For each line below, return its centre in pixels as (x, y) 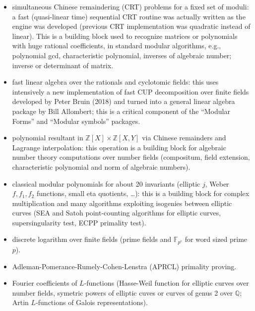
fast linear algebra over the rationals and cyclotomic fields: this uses (115, 82)
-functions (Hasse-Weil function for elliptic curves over (166, 283)
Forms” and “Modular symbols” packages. (76, 121)
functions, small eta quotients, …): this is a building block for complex (143, 193)
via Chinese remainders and (184, 138)
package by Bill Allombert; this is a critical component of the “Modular (121, 111)
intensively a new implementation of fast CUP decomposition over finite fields (130, 91)
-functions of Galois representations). (92, 302)
